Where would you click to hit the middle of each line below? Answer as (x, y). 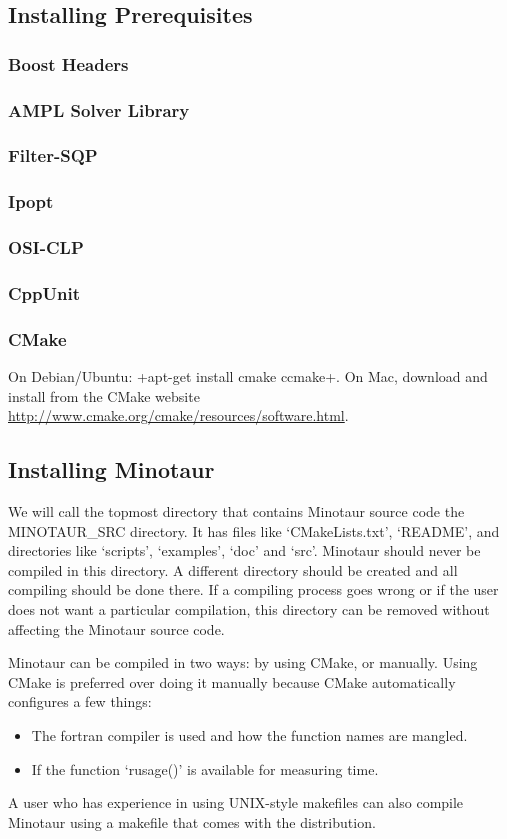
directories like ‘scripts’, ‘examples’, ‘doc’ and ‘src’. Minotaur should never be (244, 550)
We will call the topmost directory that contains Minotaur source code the (236, 511)
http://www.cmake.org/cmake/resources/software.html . (178, 415)
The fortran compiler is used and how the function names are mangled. (249, 734)
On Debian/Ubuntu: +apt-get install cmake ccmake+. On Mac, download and (248, 376)
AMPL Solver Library (99, 109)
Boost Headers (68, 63)
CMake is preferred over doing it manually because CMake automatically (232, 681)
